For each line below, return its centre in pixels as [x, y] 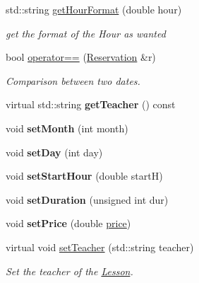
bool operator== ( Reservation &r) [81, 57]
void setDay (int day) [54, 152]
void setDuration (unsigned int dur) [87, 199]
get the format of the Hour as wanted [86, 33]
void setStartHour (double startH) [84, 176]
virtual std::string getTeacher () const [91, 104]
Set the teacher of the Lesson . [70, 271]
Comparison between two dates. [73, 80]
